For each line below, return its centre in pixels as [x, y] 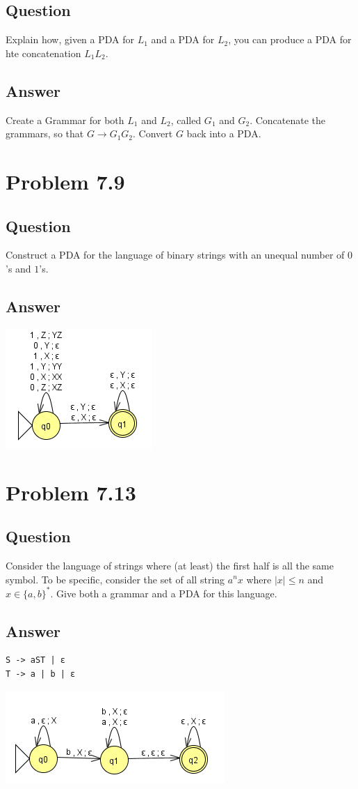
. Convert [153, 133]
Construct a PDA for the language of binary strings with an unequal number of [175, 255]
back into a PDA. [224, 133]
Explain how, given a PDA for [70, 39]
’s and [18, 268]
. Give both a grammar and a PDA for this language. [164, 593]
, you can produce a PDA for [290, 39]
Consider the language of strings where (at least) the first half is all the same [170, 565]
